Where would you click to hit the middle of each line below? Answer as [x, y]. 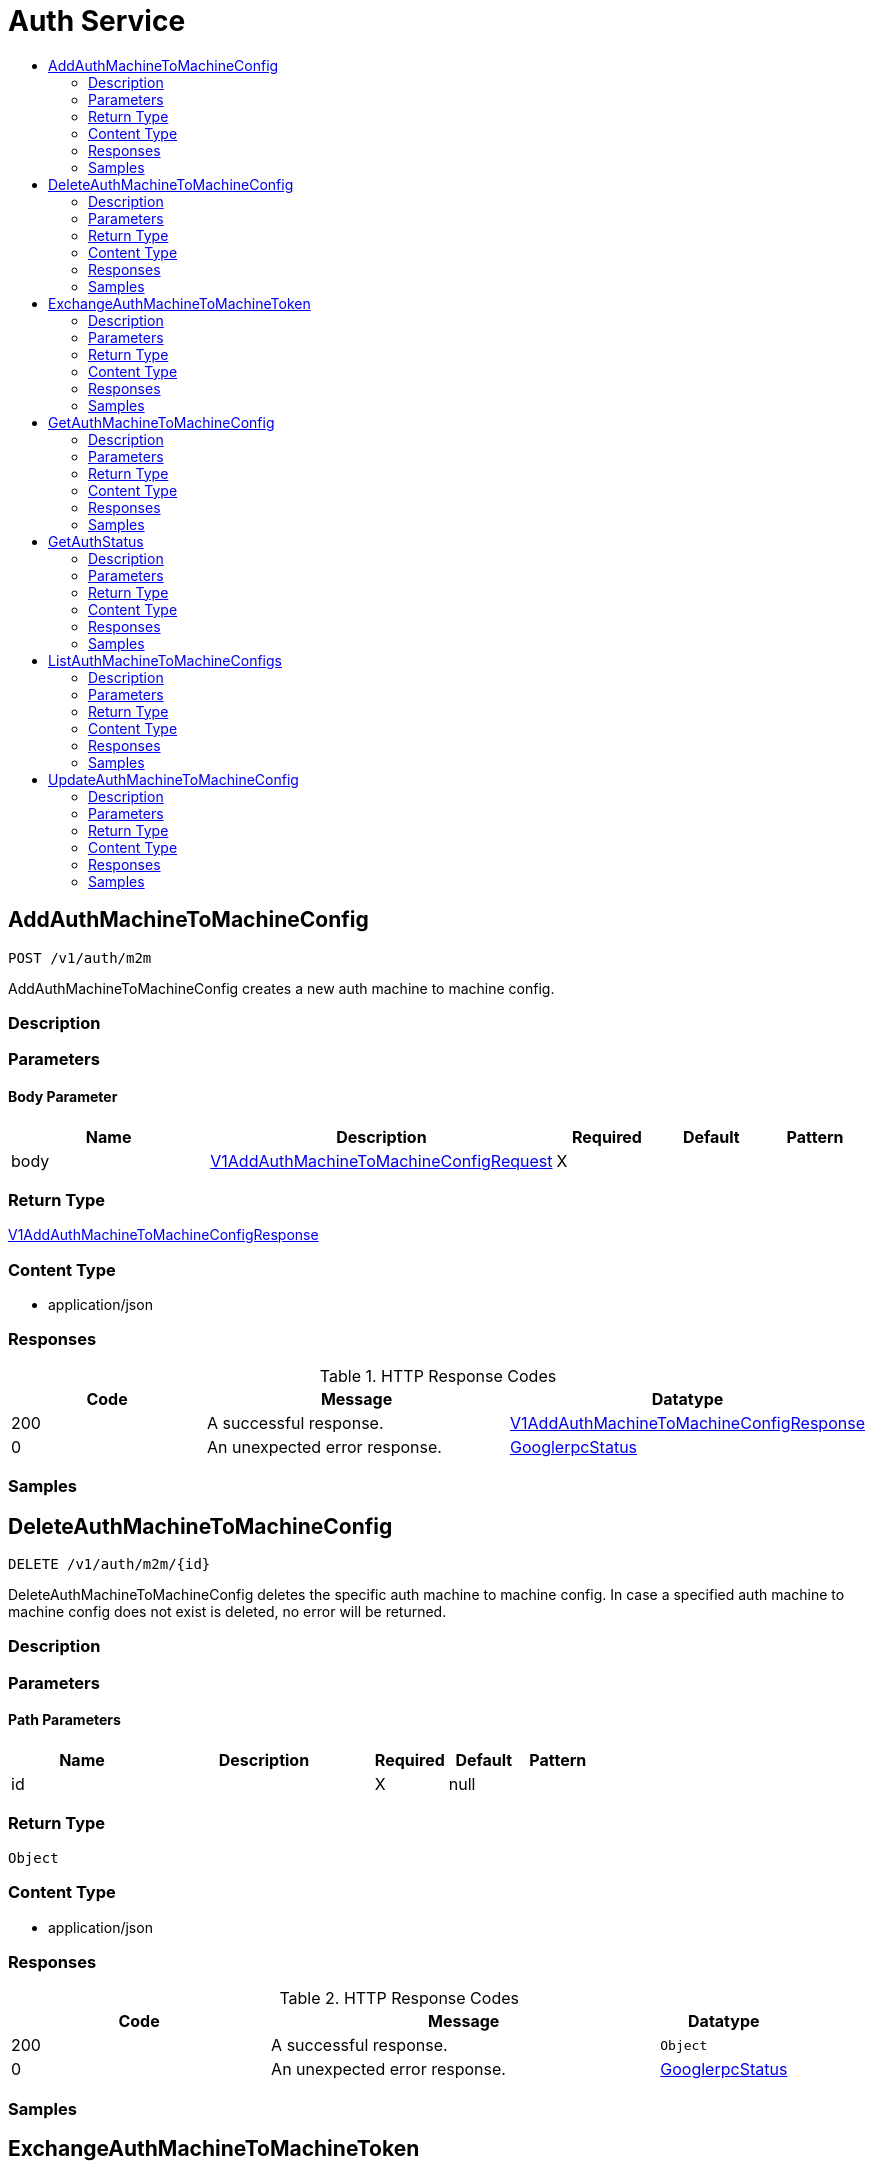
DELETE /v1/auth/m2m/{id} [109, 1564]
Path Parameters [64, 1720]
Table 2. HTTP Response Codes [399, 1998]
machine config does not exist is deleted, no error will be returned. [227, 1612]
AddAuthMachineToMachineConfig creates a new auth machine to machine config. [281, 988]
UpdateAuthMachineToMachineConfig [173, 779]
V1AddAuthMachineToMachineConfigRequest [381, 1160]
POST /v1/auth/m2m [80, 957]
